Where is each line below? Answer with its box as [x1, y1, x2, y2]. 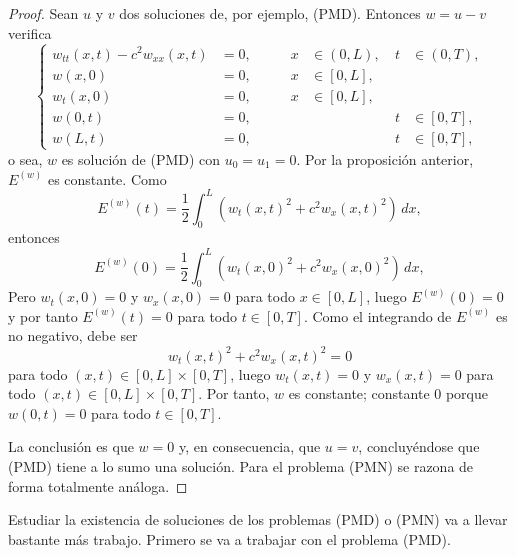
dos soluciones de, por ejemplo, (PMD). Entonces [119, 3, 421, 23]
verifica [8, 22, 52, 43]
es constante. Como [47, 168, 167, 189]
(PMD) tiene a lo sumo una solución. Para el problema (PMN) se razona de [8, 455, 474, 476]
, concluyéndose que [358, 436, 480, 457]
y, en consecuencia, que [178, 436, 321, 457]
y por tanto [8, 305, 78, 326]
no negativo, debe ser [8, 325, 138, 346]
